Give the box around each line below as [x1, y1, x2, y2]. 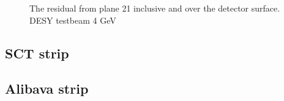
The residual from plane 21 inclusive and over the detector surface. [29, 2, 280, 14]
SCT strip [5, 43, 69, 62]
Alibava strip [5, 79, 89, 98]
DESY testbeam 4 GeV [29, 13, 116, 26]
